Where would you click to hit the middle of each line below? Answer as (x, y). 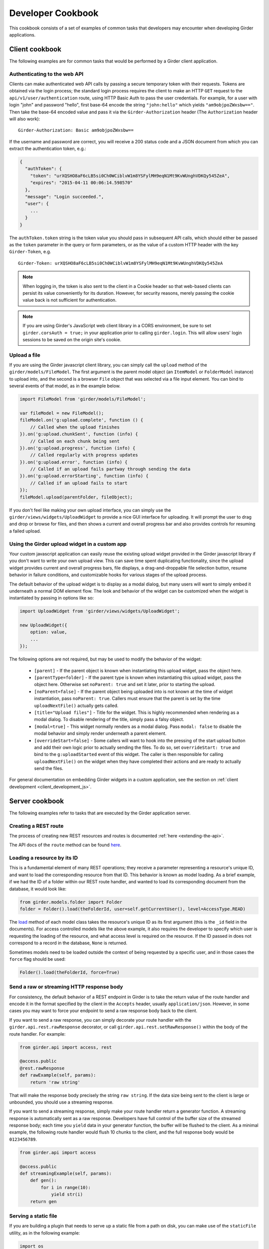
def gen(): (43, 1181)
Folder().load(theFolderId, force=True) (69, 972)
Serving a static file (33, 1216)
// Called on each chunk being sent (75, 441)
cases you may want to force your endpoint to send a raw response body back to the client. (103, 1011)
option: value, (49, 632)
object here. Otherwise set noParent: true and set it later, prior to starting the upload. (125, 684)
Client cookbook (35, 49)
